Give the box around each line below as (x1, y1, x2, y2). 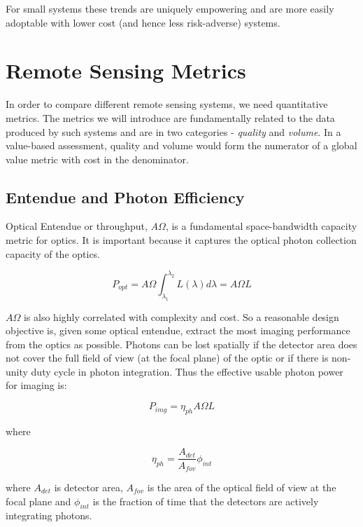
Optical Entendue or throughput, (6, 219, 148, 233)
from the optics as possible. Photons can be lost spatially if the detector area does (6, 336, 357, 351)
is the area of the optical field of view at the (147, 479, 336, 494)
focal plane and (6, 493, 71, 508)
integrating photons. (6, 508, 92, 523)
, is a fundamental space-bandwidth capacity (165, 219, 357, 233)
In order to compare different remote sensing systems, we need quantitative (6, 97, 328, 111)
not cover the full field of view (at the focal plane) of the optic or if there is (6, 350, 329, 365)
